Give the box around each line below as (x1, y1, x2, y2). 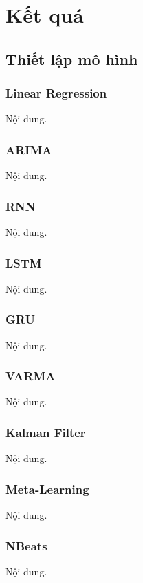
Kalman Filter (5, 423, 86, 441)
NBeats (5, 537, 47, 554)
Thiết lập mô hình (5, 48, 138, 69)
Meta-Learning (5, 480, 89, 497)
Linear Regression (5, 84, 107, 102)
